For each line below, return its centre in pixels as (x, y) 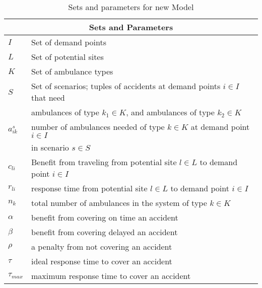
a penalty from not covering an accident (102, 246)
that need (48, 97)
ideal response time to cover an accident (102, 261)
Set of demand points (69, 42)
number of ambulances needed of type (98, 127)
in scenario (50, 147)
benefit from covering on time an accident (105, 217)
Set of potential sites (68, 57)
